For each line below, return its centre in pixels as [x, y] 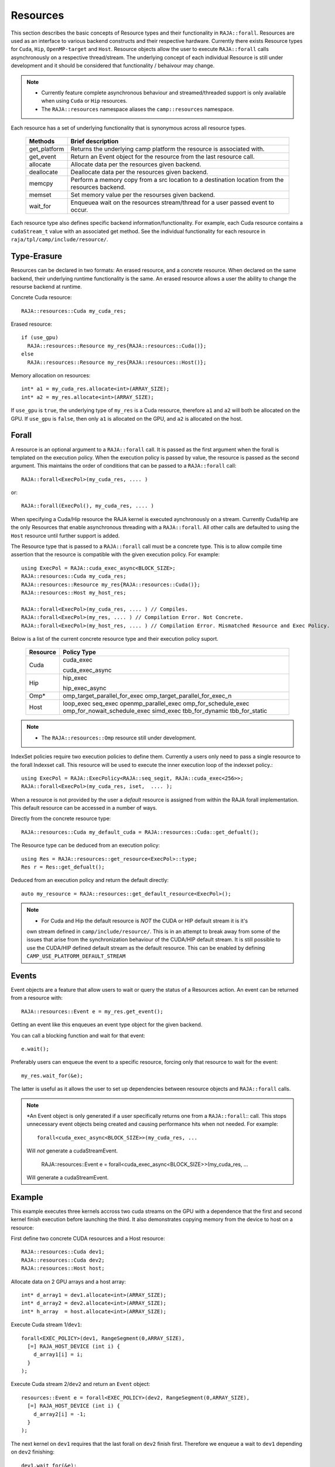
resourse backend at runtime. [46, 286]
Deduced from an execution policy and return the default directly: [90, 880]
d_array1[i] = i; [58, 1355]
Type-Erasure [37, 256]
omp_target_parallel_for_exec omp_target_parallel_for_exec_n [147, 696]
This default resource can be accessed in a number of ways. [84, 808]
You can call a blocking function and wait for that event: [78, 1035]
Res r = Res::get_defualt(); [63, 867]
